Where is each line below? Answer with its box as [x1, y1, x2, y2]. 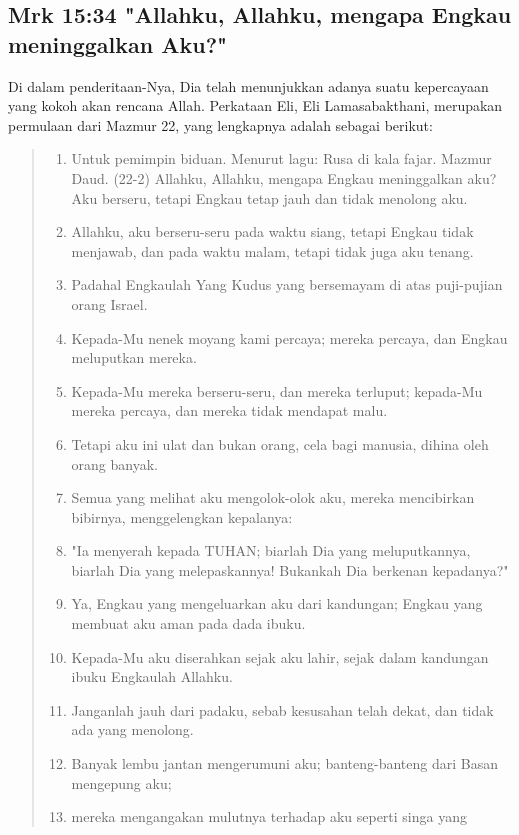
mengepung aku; [71, 772, 172, 793]
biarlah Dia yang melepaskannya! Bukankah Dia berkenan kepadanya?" [71, 559, 509, 580]
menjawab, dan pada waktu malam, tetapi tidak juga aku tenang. [71, 240, 474, 261]
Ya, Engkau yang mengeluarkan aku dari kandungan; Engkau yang [71, 593, 483, 614]
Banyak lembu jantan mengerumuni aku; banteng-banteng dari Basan [71, 753, 499, 774]
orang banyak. [71, 453, 158, 474]
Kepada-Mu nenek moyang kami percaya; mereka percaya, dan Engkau [71, 327, 508, 348]
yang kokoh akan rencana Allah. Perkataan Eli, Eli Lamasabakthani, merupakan [8, 95, 503, 116]
